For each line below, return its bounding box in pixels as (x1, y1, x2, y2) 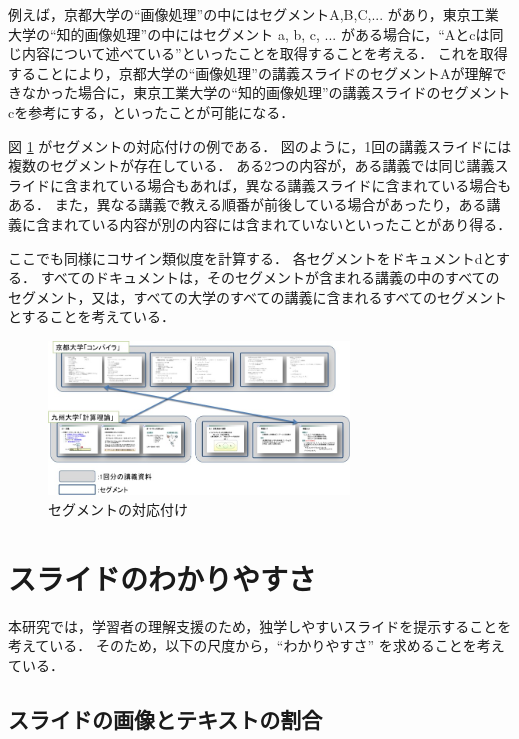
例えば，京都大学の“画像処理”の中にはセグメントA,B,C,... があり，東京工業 (8, 4, 499, 24)
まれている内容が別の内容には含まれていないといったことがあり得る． (49, 213, 512, 234)
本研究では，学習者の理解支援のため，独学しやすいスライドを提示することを (8, 615, 512, 636)
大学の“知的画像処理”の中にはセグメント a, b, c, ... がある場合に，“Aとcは (8, 23, 490, 44)
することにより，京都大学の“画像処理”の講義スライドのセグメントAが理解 (8, 62, 493, 83)
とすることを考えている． (8, 306, 175, 327)
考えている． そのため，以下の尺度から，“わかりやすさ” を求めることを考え (8, 635, 505, 656)
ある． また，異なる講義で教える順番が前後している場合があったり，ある (8, 194, 487, 215)
